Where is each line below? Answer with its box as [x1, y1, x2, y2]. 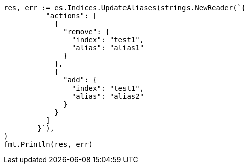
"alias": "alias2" [71, 92, 144, 100]
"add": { [63, 76, 97, 84]
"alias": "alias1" [71, 44, 144, 52]
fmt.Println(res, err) [4, 140, 93, 148]
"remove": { [63, 28, 110, 36]
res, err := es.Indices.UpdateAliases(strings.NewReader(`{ [4, 4, 246, 12]
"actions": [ [46, 12, 97, 20]
